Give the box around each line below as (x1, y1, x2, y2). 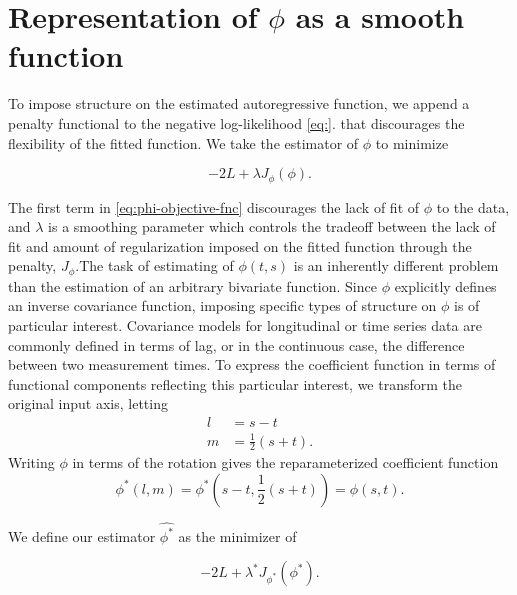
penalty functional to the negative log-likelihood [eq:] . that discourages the (8, 112, 465, 133)
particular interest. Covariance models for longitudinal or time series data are (8, 314, 482, 335)
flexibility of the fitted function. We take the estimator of (8, 132, 359, 153)
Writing (8, 452, 55, 473)
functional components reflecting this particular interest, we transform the (8, 373, 463, 394)
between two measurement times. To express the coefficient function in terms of (8, 354, 496, 375)
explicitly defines (394, 275, 497, 296)
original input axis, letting (8, 393, 168, 414)
